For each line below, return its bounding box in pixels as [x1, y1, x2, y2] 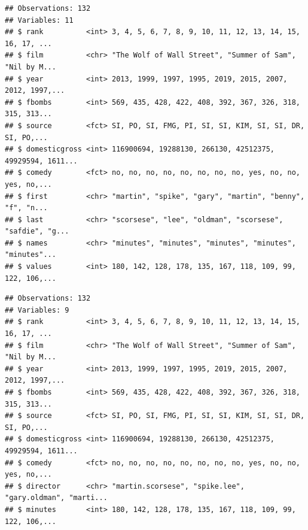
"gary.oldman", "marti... [5, 493, 108, 502]
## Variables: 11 [5, 16, 74, 25]
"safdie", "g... [5, 227, 69, 236]
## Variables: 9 [5, 305, 69, 314]
